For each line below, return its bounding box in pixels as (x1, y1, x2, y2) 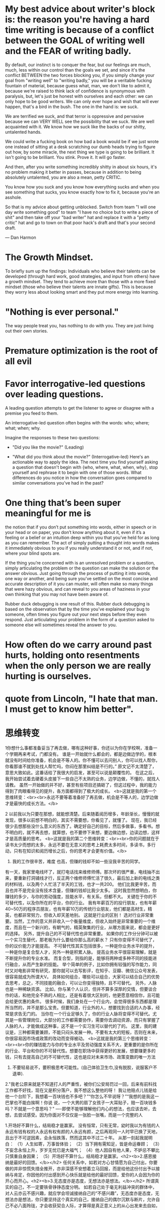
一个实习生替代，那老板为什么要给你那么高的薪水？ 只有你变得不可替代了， (5, 937, 157, 943)
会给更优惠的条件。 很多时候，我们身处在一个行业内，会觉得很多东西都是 (5, 998, 153, 1005)
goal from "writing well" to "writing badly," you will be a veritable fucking (5, 77, 152, 83)
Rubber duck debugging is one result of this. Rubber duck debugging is (5, 601, 150, 606)
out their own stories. (5, 328, 48, 334)
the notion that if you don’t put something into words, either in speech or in (5, 524, 157, 530)
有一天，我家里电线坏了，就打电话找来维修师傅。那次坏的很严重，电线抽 (5, 869, 151, 875)
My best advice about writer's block (5, 3, 156, 15)
